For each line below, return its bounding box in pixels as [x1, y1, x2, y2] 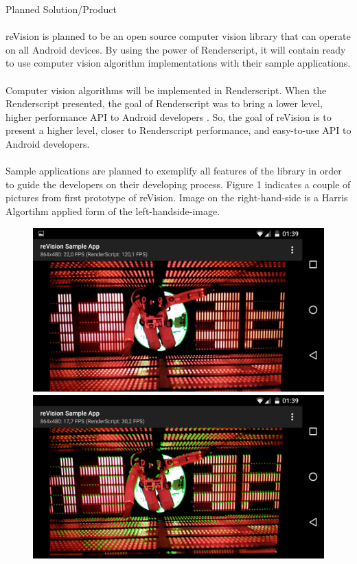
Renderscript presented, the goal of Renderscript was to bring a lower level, [5, 96, 323, 111]
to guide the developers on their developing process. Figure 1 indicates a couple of [5, 177, 351, 191]
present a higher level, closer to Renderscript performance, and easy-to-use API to [5, 123, 352, 137]
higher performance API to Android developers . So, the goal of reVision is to [5, 109, 332, 124]
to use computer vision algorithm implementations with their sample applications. [5, 56, 351, 70]
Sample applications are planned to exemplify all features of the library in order [5, 163, 342, 178]
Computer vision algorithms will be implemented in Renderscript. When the [5, 82, 327, 97]
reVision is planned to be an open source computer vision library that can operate [5, 29, 351, 43]
